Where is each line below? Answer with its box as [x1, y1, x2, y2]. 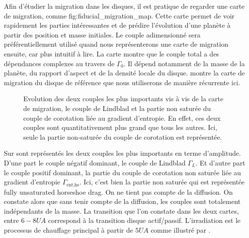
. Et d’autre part [195, 157, 246, 167]
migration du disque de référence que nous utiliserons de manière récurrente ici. [4, 77, 240, 87]
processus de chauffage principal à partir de [4, 224, 133, 235]
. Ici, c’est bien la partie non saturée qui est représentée [79, 177, 245, 187]
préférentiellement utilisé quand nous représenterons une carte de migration [4, 39, 229, 49]
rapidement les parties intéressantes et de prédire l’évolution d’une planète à [4, 20, 231, 30]
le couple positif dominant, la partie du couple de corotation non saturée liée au [4, 167, 241, 177]
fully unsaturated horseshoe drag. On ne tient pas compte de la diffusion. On [4, 186, 233, 197]
